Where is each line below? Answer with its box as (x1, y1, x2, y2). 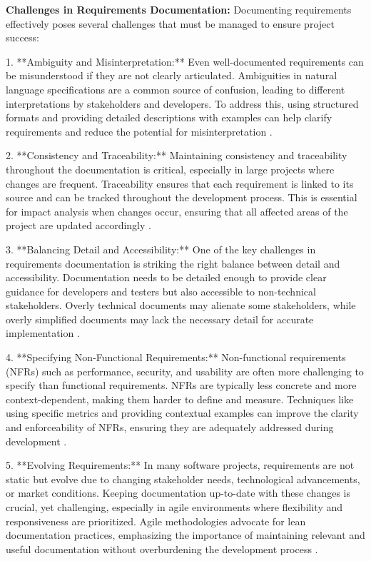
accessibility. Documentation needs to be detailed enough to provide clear (6, 270, 327, 285)
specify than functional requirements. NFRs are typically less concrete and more (6, 378, 357, 393)
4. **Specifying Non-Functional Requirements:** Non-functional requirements (6, 350, 346, 365)
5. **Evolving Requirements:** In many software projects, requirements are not (6, 458, 355, 472)
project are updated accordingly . (6, 218, 151, 233)
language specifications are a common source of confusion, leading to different (6, 81, 345, 96)
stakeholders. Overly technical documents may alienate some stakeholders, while (6, 298, 356, 313)
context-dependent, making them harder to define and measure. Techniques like (6, 391, 354, 406)
